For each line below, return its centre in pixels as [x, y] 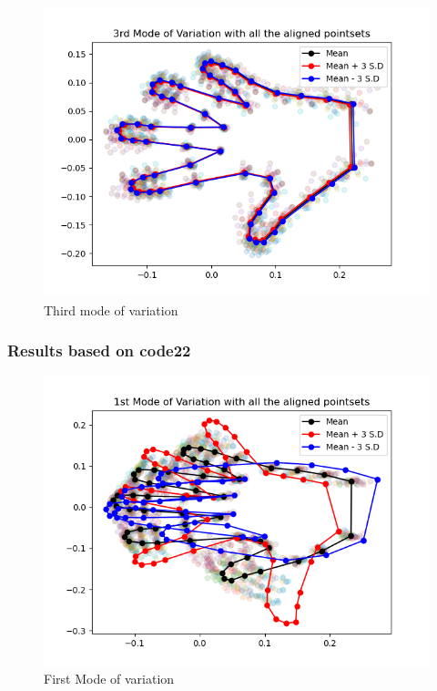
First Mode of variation [109, 678]
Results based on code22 [99, 351]
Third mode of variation [111, 309]
